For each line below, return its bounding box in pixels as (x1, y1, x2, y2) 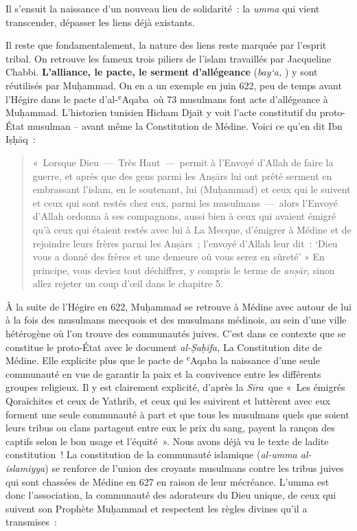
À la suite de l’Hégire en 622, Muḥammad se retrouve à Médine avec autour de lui (5, 299, 352, 313)
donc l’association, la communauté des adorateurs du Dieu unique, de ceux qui (5, 488, 336, 502)
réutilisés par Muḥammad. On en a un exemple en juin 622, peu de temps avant (5, 78, 342, 92)
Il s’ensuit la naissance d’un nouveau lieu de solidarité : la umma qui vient (5, 1, 320, 15)
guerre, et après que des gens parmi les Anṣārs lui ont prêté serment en (32, 168, 332, 183)
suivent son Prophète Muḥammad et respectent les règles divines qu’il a (5, 501, 308, 515)
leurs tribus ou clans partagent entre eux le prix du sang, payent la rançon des (5, 420, 335, 435)
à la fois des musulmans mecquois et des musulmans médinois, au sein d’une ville (5, 313, 347, 327)
